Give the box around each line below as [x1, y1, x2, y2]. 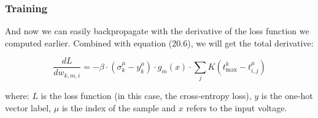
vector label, [5, 101, 52, 114]
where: [5, 89, 29, 102]
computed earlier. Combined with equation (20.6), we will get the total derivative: [5, 36, 314, 49]
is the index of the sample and [61, 101, 176, 114]
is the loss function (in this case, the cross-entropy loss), [41, 89, 252, 102]
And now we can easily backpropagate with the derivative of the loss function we [5, 24, 309, 37]
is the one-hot [261, 89, 313, 102]
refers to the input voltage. [186, 101, 287, 114]
